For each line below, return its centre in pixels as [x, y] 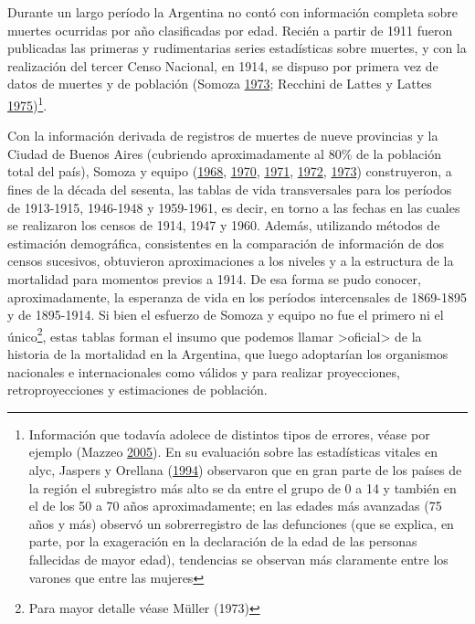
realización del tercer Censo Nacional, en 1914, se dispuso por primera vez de [223, 65]
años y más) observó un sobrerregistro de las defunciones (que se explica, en [241, 523]
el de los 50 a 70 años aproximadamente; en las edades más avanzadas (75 [235, 506]
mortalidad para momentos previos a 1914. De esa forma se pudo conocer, [214, 278]
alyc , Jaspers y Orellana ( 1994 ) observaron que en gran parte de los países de [245, 469]
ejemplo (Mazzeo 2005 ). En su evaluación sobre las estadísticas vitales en [233, 452]
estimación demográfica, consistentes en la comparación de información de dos [226, 243]
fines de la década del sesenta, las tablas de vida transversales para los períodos [230, 189]
